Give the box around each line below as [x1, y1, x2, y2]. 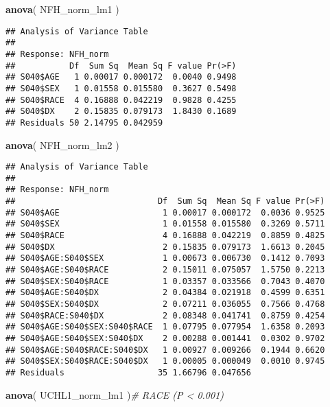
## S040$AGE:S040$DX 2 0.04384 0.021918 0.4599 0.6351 [5, 288, 325, 298]
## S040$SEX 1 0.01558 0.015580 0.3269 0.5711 [5, 219, 325, 229]
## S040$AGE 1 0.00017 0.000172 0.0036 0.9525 [5, 207, 325, 218]
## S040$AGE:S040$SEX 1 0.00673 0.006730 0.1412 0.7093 [5, 253, 325, 264]
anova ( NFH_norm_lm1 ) [5, 2, 119, 16]
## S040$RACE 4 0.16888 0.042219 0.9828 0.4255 [5, 95, 237, 105]
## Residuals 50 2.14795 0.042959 [5, 117, 163, 128]
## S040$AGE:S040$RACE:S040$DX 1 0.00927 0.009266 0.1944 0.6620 [5, 345, 325, 355]
